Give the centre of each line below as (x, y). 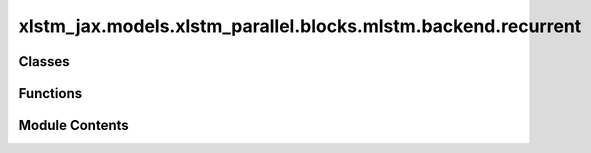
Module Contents (73, 125)
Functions (50, 93)
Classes (44, 61)
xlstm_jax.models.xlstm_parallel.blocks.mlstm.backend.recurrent (300, 26)
